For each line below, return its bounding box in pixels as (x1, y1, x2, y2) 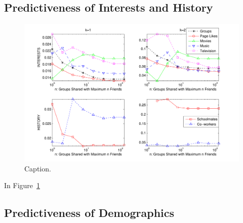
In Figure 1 (4, 180, 40, 191)
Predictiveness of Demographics (4, 205, 175, 220)
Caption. (24, 163, 51, 173)
